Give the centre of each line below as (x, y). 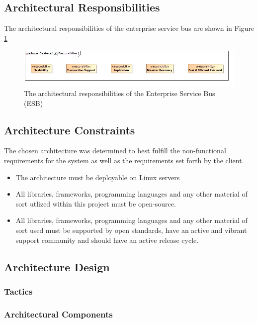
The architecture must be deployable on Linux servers (98, 177)
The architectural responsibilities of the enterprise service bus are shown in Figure (129, 28)
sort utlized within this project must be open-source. (96, 203)
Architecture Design (57, 267)
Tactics (18, 291)
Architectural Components (58, 314)
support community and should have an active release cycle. (107, 240)
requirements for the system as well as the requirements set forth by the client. (124, 161)
